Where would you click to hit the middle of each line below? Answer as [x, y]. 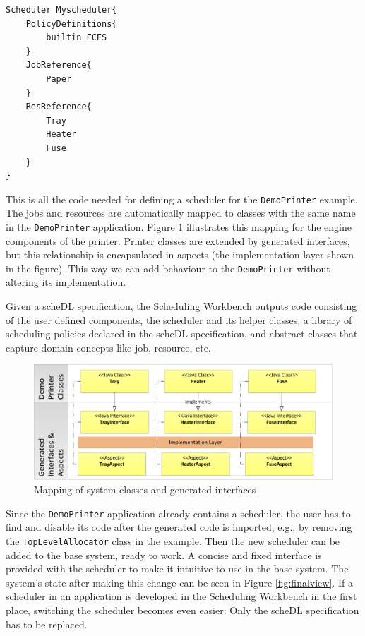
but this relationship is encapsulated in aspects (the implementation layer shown [180, 254]
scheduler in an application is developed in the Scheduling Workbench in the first [181, 596]
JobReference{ [59, 65]
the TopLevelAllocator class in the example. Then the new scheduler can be [173, 541]
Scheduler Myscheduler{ [61, 10]
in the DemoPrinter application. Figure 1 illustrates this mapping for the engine [179, 226]
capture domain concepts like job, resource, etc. [108, 347]
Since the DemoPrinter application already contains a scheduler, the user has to [178, 513]
